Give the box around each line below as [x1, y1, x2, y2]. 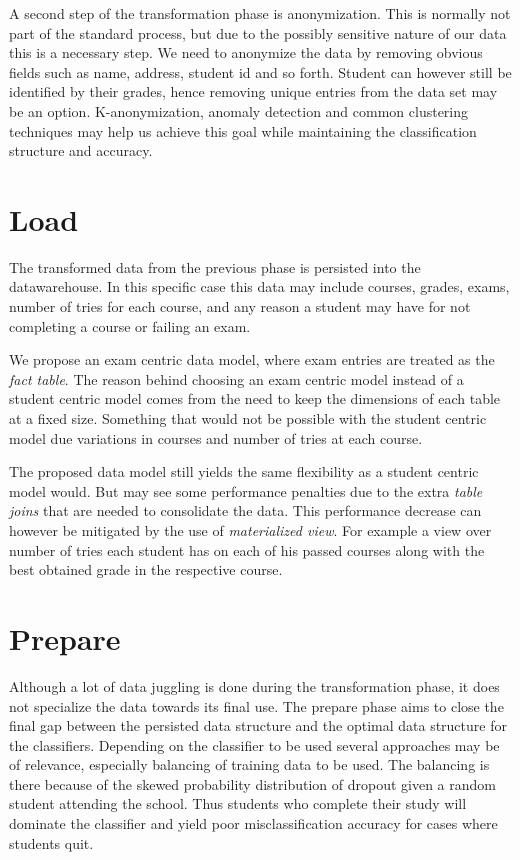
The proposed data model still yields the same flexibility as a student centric [9, 461, 479, 482]
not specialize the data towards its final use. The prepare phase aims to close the [9, 695, 504, 716]
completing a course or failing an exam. [9, 315, 251, 336]
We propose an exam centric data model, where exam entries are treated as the [9, 349, 495, 370]
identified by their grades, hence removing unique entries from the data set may [9, 81, 498, 102]
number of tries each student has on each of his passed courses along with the [9, 539, 485, 560]
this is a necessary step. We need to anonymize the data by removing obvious [9, 42, 483, 63]
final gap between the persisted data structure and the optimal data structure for [9, 715, 507, 736]
